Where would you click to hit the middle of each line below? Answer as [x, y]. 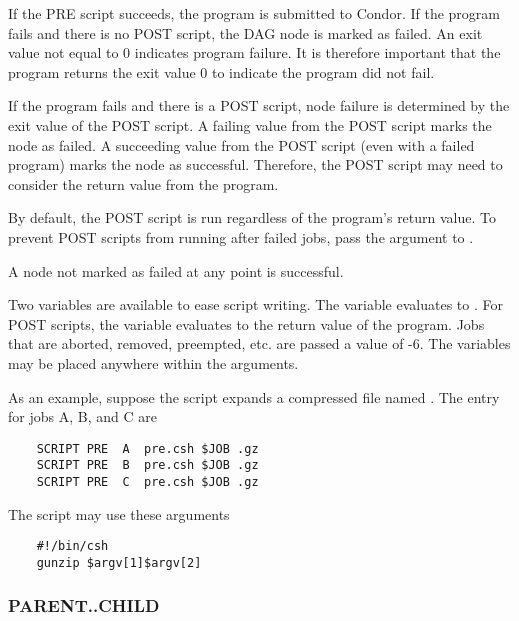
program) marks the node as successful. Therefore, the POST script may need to [255, 164]
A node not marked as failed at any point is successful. [176, 270]
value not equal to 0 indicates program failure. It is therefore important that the [254, 52]
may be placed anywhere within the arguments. [153, 362]
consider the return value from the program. [143, 183]
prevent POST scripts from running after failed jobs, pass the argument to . [241, 236]
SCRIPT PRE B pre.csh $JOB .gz [147, 465]
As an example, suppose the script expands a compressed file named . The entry [254, 396]
